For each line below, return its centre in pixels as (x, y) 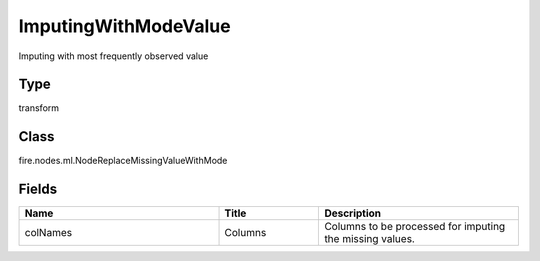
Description (353, 213)
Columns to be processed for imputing (415, 227)
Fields (38, 189)
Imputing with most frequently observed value (113, 56)
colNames (48, 233)
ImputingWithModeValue (124, 26)
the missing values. (369, 239)
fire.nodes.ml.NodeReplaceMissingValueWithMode (123, 161)
